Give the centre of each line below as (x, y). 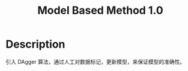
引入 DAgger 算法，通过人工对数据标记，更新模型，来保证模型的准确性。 (96, 61)
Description (35, 44)
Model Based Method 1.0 (100, 11)
